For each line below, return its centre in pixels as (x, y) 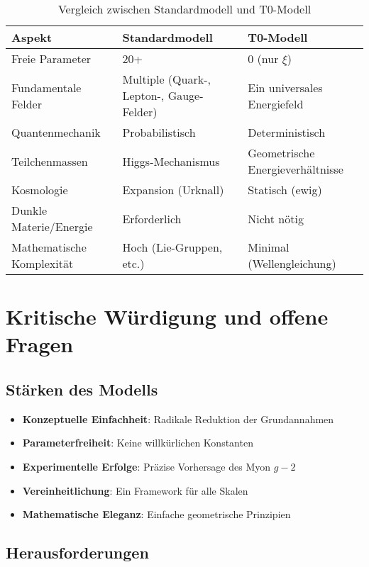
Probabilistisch (159, 132)
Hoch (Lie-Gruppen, (172, 247)
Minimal (269, 247)
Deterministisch (287, 132)
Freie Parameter (51, 58)
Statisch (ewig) (285, 190)
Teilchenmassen (50, 161)
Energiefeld (276, 103)
